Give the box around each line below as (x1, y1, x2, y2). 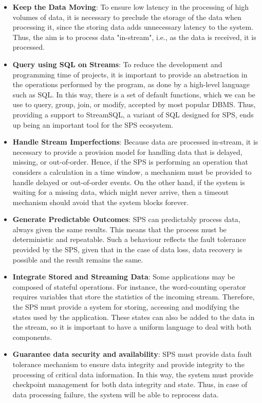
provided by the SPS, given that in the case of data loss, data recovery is (12, 244, 242, 255)
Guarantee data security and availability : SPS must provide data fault (12, 349, 252, 359)
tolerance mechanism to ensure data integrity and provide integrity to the (12, 359, 245, 369)
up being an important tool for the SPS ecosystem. (12, 119, 174, 130)
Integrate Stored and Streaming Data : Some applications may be (12, 271, 235, 282)
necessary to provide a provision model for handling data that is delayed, (12, 146, 242, 157)
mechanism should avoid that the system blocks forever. (12, 196, 189, 207)
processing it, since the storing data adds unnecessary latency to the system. (12, 22, 254, 32)
